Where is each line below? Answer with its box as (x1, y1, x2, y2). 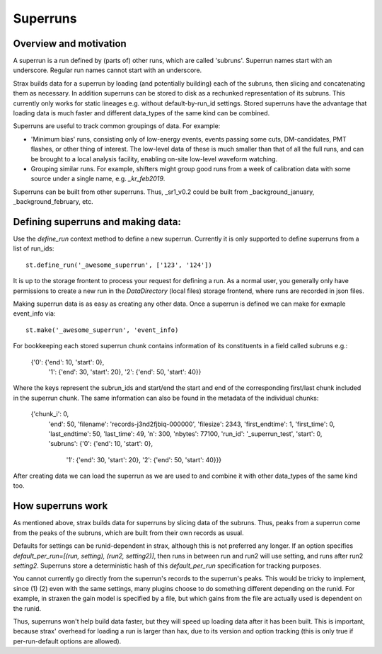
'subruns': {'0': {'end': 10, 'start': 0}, (48, 440, 154, 448)
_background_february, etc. (13, 197, 93, 206)
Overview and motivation (13, 38, 127, 50)
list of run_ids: (13, 244, 54, 253)
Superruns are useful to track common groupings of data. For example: (13, 122, 221, 130)
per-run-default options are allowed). (13, 637, 122, 646)
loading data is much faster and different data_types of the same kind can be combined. (13, 109, 270, 117)
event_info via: (13, 309, 56, 318)
